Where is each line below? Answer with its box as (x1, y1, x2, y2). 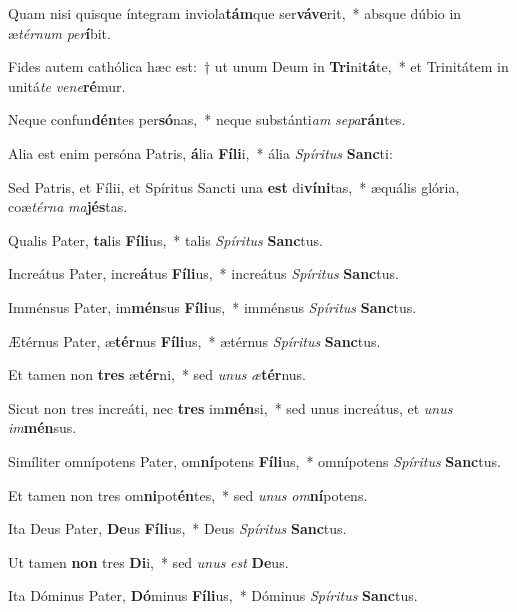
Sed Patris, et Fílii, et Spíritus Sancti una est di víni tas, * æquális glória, (8, 176, 460, 197)
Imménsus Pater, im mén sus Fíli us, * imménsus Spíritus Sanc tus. (8, 296, 417, 317)
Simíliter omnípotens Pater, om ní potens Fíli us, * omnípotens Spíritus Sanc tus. (8, 450, 501, 471)
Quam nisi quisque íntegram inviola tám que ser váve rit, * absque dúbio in (8, 3, 462, 23)
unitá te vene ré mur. (8, 75, 126, 96)
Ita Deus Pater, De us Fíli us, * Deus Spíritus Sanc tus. (8, 518, 347, 539)
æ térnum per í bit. (8, 22, 111, 43)
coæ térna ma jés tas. (8, 196, 128, 217)
